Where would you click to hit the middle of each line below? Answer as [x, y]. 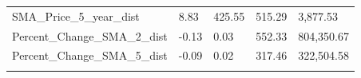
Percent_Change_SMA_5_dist [90, 55]
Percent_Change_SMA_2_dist [90, 35]
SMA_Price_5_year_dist [76, 16]
